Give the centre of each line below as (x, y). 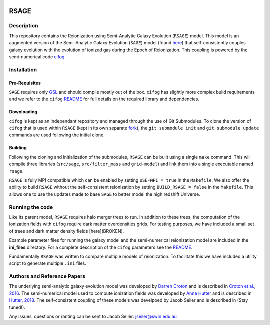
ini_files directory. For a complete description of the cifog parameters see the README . (101, 247)
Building (18, 148)
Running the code (31, 207)
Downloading (23, 112)
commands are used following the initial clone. (57, 135)
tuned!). (17, 307)
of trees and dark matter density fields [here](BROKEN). (67, 231)
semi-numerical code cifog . (37, 56)
